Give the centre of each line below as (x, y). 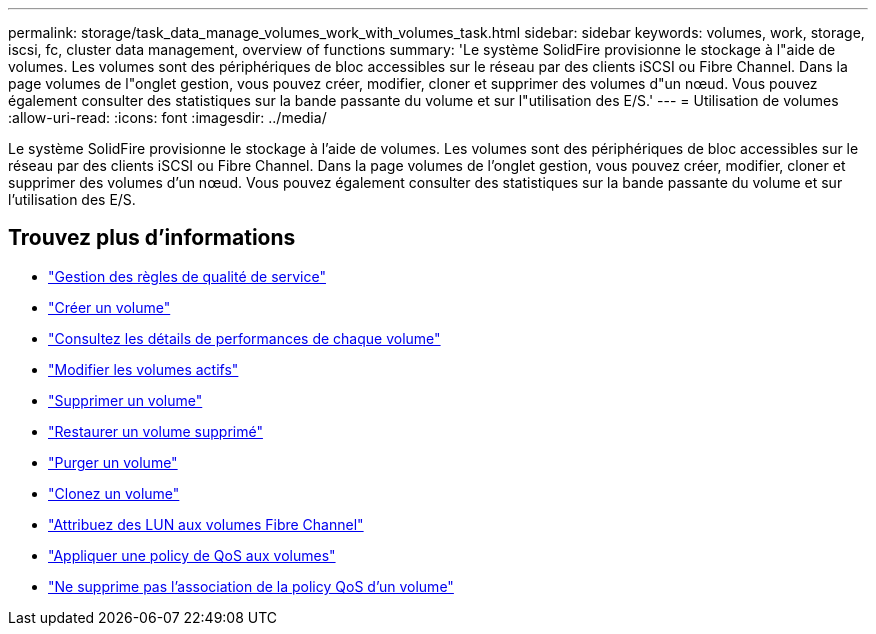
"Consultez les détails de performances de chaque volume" (244, 338)
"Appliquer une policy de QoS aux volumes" (192, 555)
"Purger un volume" (113, 462)
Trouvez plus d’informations (152, 238)
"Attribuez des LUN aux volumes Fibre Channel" (206, 524)
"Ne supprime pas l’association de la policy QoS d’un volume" (251, 586)
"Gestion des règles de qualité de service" (187, 276)
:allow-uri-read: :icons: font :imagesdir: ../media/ (167, 117)
